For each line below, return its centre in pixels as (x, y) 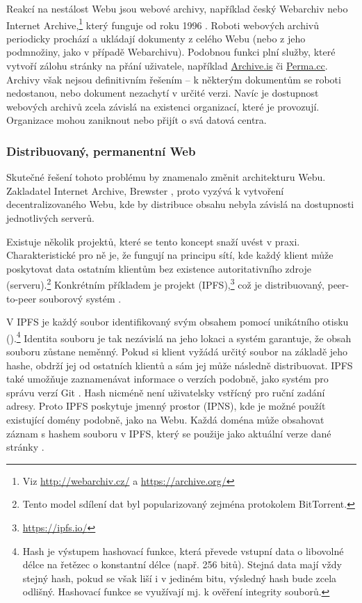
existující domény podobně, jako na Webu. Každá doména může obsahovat (165, 420)
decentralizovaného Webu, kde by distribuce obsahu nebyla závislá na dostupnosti (180, 204)
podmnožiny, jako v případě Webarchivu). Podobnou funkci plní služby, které (171, 52)
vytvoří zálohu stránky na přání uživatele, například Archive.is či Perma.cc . (167, 66)
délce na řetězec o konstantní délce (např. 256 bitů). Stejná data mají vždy (182, 564)
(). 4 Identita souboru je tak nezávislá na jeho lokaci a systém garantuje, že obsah (179, 337)
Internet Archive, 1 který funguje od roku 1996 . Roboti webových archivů (163, 24)
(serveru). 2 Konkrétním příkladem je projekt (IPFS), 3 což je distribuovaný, (165, 284)
